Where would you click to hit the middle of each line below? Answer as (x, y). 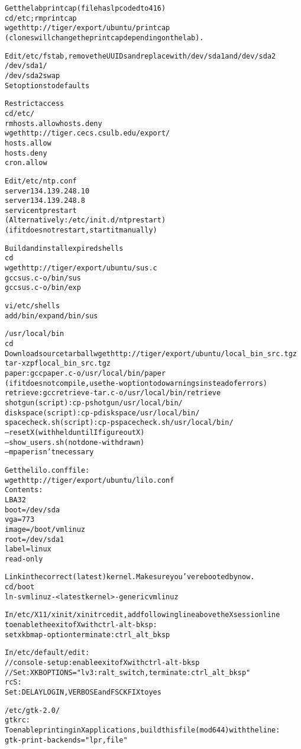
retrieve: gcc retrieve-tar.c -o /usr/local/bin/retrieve (113, 393)
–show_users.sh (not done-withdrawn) (75, 442)
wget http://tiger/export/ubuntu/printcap (88, 28)
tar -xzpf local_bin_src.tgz (58, 364)
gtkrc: (17, 720)
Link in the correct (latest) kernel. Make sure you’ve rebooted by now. (130, 577)
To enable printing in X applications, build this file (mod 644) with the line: (143, 730)
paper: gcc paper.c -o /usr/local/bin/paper (85, 373)
